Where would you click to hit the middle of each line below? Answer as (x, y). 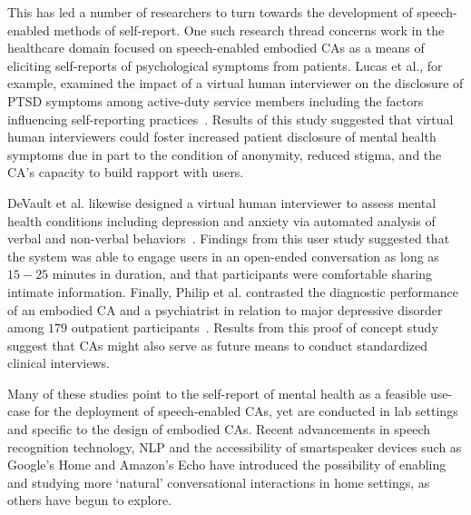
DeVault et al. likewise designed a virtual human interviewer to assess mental (222, 202)
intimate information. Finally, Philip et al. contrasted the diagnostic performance (233, 291)
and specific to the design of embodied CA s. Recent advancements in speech (219, 429)
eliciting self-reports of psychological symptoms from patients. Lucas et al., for (225, 65)
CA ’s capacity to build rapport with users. (126, 172)
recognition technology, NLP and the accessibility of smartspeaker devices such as (235, 446)
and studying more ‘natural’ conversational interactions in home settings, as (219, 482)
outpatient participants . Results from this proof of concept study (255, 327)
